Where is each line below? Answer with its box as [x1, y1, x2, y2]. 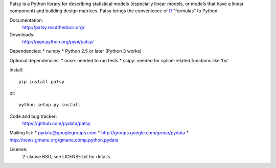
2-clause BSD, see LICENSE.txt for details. [22, 153, 112, 159]
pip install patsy [18, 79, 65, 84]
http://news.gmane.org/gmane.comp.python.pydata [9, 137, 119, 143]
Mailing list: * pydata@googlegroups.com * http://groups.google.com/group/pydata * [9, 130, 189, 136]
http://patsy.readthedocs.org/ [22, 25, 85, 31]
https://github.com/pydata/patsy [22, 121, 91, 127]
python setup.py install [18, 102, 81, 108]
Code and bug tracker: [9, 113, 57, 119]
